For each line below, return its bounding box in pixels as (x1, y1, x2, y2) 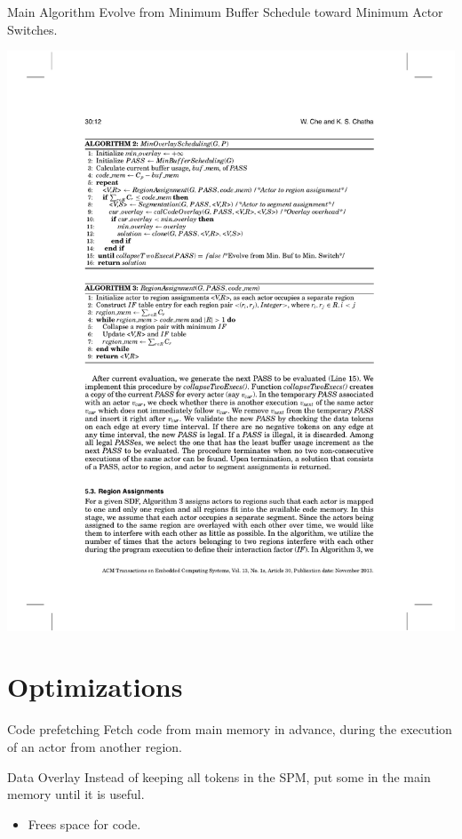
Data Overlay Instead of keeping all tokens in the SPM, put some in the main (7, 767, 431, 786)
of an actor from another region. (7, 737, 182, 755)
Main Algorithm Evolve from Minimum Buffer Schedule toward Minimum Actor (7, 3, 443, 20)
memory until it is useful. (7, 785, 145, 803)
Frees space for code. (28, 814, 141, 833)
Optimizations (7, 668, 183, 705)
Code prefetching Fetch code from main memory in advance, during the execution (7, 720, 452, 739)
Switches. (7, 20, 58, 38)
